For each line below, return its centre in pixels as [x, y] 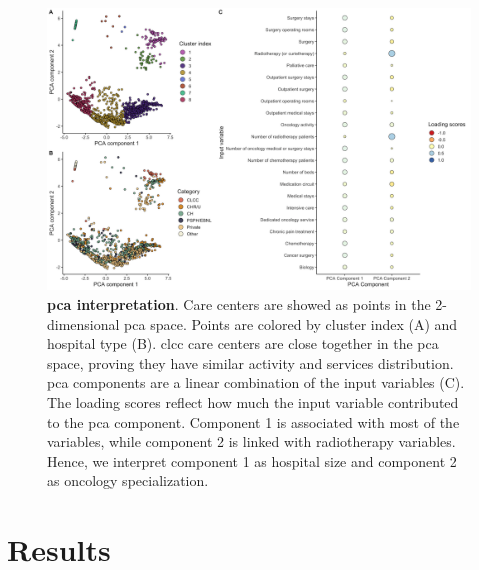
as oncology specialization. [128, 480]
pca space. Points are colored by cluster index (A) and [291, 323]
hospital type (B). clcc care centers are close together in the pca [243, 343]
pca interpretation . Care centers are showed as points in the [239, 303]
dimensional [83, 323]
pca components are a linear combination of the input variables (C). [256, 382]
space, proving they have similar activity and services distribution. [250, 362]
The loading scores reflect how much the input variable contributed [253, 401]
